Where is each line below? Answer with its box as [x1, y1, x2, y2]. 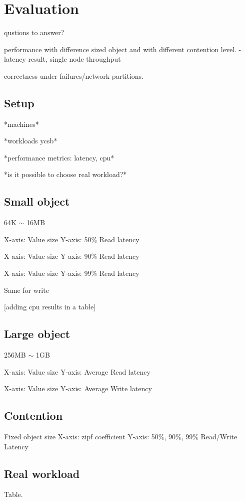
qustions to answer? [4, 27, 64, 38]
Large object [4, 326, 70, 342]
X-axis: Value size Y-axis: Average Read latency [4, 366, 150, 377]
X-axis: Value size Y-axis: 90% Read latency [4, 251, 139, 261]
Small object [4, 194, 70, 209]
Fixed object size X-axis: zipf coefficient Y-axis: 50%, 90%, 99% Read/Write [4, 431, 237, 442]
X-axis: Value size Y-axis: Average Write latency [4, 383, 152, 394]
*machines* [4, 118, 39, 129]
